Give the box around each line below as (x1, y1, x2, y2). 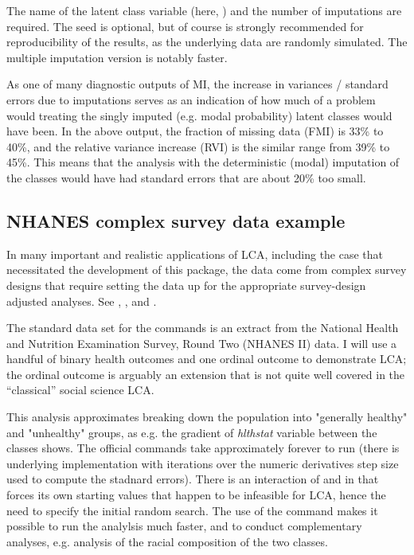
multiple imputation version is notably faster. (6, 49, 228, 65)
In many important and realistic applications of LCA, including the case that (6, 245, 384, 262)
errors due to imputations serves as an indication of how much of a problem (6, 91, 376, 107)
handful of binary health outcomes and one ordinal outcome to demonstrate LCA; (6, 350, 407, 367)
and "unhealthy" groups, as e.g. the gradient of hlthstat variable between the (6, 424, 377, 440)
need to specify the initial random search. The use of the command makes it (6, 502, 378, 518)
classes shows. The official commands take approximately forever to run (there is (6, 440, 400, 456)
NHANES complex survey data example (6, 208, 346, 233)
